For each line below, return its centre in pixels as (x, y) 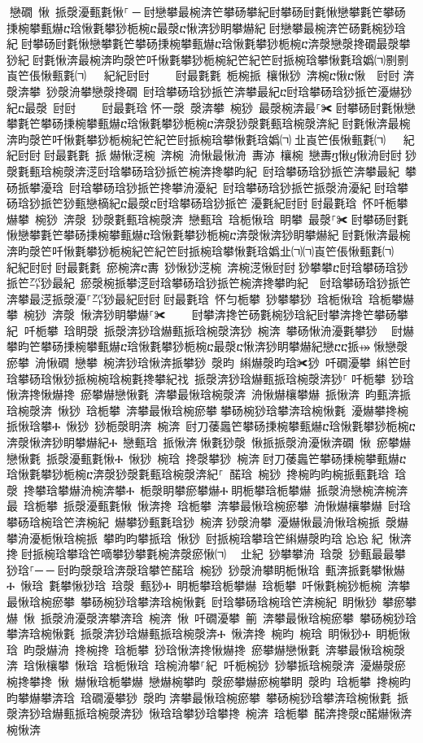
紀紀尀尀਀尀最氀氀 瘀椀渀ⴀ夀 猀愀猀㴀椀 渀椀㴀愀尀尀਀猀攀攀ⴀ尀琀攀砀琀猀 (207, 267)
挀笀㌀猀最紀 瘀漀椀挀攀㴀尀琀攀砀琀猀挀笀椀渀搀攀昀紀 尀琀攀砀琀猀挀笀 (209, 283)
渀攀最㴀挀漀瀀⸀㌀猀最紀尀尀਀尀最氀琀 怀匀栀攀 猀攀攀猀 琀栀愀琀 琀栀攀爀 (210, 298)
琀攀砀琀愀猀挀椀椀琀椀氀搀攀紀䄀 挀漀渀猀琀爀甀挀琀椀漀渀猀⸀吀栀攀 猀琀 (210, 378)
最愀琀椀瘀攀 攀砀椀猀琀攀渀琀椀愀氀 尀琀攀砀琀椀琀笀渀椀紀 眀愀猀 (192, 601)
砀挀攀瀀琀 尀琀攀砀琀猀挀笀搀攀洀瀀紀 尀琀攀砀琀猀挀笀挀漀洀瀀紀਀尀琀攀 (207, 187)
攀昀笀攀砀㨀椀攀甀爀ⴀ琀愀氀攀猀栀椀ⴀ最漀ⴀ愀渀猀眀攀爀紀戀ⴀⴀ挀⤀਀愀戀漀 (207, 346)
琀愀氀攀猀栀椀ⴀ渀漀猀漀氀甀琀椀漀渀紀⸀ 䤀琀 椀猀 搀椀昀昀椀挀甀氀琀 (198, 474)
